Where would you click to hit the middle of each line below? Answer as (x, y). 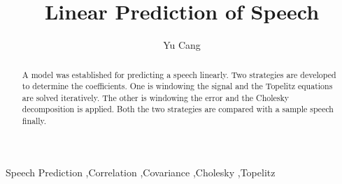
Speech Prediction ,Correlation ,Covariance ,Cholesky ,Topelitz (141, 172)
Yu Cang (182, 45)
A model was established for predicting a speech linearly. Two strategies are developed (179, 74)
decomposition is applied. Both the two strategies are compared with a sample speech (178, 109)
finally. (34, 121)
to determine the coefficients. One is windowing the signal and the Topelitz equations (177, 86)
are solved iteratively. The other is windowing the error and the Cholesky (156, 97)
